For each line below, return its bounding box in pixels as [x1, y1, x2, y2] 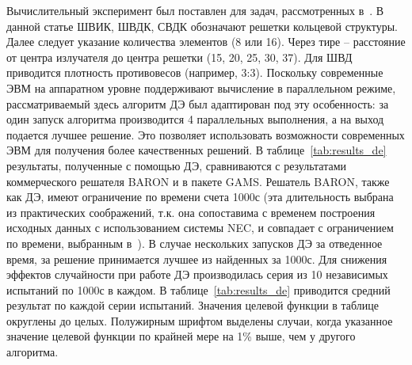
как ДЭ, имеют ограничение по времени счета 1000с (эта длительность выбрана [6, 188, 394, 205]
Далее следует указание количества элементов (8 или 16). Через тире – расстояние [6, 33, 406, 50]
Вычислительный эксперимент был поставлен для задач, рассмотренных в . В [6, 2, 384, 18]
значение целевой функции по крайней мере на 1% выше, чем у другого [6, 328, 356, 344]
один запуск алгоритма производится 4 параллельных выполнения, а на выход [6, 111, 384, 127]
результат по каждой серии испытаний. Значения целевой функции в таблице [6, 297, 380, 314]
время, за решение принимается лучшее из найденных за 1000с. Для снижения [6, 250, 387, 267]
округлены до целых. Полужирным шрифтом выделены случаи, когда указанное [6, 312, 393, 329]
